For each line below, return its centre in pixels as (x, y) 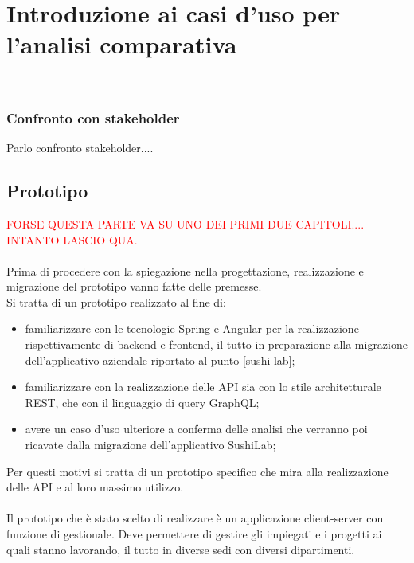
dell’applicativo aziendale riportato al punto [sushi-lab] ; (160, 360)
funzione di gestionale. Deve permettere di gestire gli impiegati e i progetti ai (194, 534)
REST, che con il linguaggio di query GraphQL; (142, 402)
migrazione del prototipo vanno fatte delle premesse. (134, 286)
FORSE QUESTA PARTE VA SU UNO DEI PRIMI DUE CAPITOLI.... (186, 223)
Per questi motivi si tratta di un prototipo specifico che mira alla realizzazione (197, 471)
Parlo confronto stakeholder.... (80, 148)
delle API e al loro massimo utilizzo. (95, 487)
